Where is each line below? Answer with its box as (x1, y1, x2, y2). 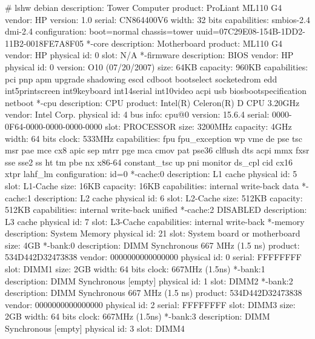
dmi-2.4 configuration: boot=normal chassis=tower (5, 25, 194, 38)
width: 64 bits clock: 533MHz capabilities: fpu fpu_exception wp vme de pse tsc (5, 132, 303, 144)
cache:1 (5, 191, 31, 204)
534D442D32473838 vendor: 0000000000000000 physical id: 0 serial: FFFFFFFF (5, 250, 302, 263)
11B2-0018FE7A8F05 (5, 36, 84, 49)
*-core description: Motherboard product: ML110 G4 (86, 36, 282, 49)
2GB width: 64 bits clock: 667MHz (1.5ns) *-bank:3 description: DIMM (5, 310, 270, 323)
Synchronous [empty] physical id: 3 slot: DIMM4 (5, 322, 185, 335)
